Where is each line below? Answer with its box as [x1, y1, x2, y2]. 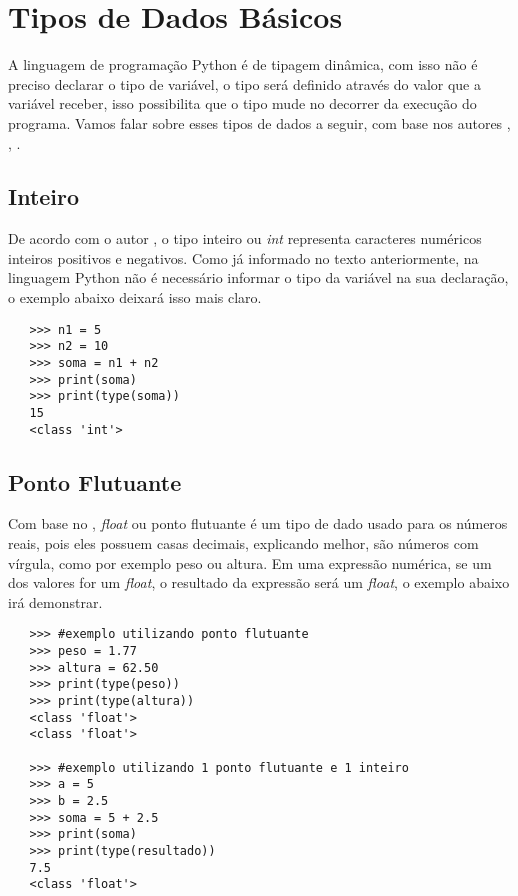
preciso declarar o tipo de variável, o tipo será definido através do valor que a [8, 73, 481, 94]
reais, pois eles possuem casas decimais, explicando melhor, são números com [8, 533, 479, 554]
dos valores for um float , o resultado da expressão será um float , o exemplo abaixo [8, 572, 510, 593]
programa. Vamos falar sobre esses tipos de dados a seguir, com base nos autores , [8, 112, 511, 133]
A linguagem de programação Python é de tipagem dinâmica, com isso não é [8, 54, 478, 75]
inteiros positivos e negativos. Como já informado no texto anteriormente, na [8, 247, 479, 268]
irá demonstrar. [8, 591, 103, 612]
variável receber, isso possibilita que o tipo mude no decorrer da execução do [8, 93, 477, 114]
